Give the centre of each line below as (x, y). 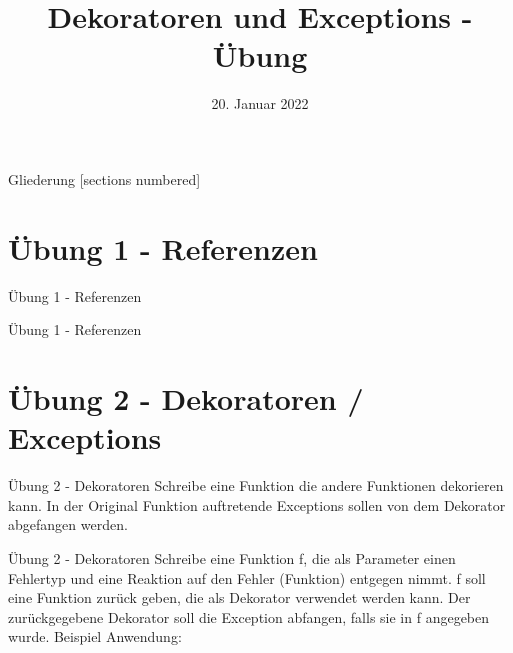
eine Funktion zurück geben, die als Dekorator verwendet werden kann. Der (239, 597)
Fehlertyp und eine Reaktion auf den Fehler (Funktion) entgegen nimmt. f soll (247, 577)
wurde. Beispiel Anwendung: (95, 636)
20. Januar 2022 (260, 103)
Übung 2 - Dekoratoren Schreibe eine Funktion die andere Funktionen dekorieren (256, 485)
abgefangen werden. (68, 524)
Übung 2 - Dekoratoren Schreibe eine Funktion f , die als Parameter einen (232, 557)
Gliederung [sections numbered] (104, 178)
